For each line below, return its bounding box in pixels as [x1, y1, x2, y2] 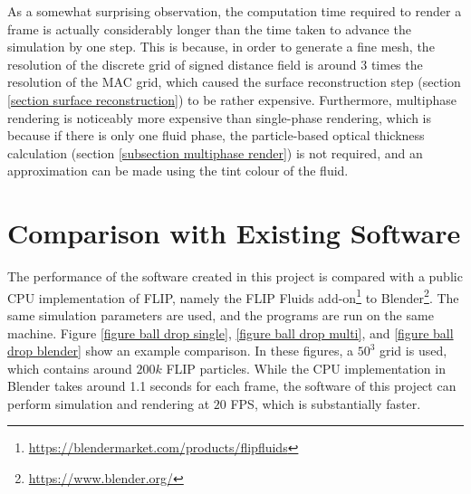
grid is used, [379, 341, 447, 360]
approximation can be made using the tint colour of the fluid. [7, 161, 349, 180]
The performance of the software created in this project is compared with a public [7, 267, 463, 286]
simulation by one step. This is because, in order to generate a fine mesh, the [7, 37, 435, 56]
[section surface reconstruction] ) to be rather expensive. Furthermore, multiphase [7, 90, 457, 109]
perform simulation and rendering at [7, 394, 210, 413]
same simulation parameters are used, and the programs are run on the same [7, 305, 434, 324]
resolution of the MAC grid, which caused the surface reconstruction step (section [7, 72, 461, 91]
